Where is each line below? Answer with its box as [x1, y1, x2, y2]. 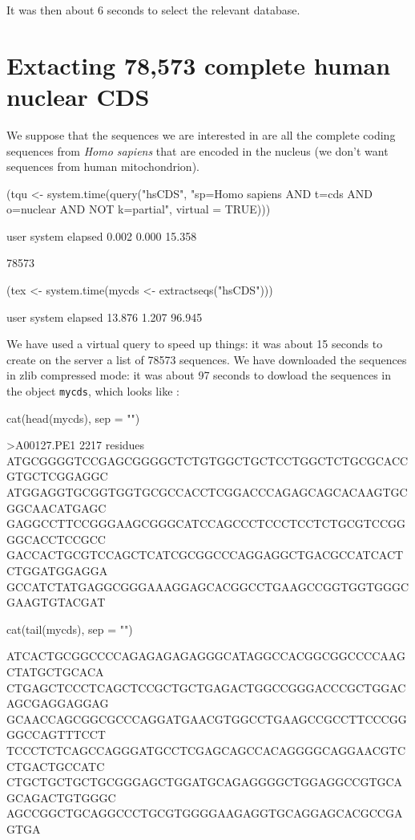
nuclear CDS [6, 79, 150, 112]
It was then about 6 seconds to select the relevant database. [6, 2, 300, 18]
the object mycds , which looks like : [6, 383, 179, 400]
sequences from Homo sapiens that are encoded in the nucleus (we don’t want [6, 142, 389, 159]
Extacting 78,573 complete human [6, 48, 391, 81]
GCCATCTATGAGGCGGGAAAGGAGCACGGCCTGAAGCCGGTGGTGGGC [6, 578, 409, 594]
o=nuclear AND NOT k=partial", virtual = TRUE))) [6, 201, 271, 217]
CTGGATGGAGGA [6, 562, 108, 579]
